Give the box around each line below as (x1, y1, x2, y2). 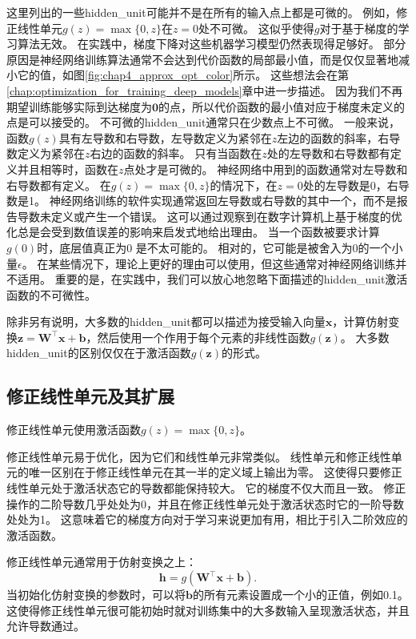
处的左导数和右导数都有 (266, 145, 390, 162)
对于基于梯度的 (319, 19, 398, 36)
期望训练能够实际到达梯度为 (6, 98, 152, 115)
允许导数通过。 (6, 617, 85, 634)
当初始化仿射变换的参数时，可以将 (6, 586, 186, 603)
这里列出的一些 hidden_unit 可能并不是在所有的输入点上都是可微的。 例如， (6, 4, 397, 20)
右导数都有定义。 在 (6, 176, 111, 193)
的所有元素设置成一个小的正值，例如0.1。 (192, 586, 409, 603)
